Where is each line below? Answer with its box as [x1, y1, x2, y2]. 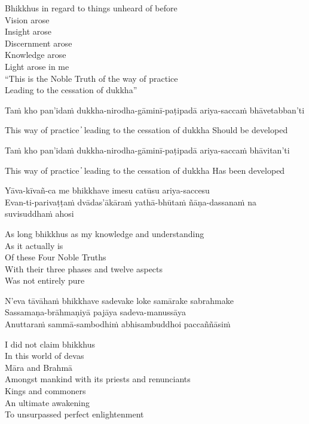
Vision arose [5, 13, 50, 26]
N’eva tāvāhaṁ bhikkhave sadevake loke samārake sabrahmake [5, 294, 234, 306]
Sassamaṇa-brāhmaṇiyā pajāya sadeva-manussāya [5, 306, 186, 318]
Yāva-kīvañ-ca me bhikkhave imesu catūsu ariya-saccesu [5, 184, 210, 196]
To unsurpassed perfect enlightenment [5, 408, 144, 420]
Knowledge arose [5, 48, 66, 61]
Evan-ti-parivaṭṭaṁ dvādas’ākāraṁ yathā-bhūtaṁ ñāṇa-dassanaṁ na [5, 195, 256, 208]
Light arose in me [5, 60, 69, 72]
